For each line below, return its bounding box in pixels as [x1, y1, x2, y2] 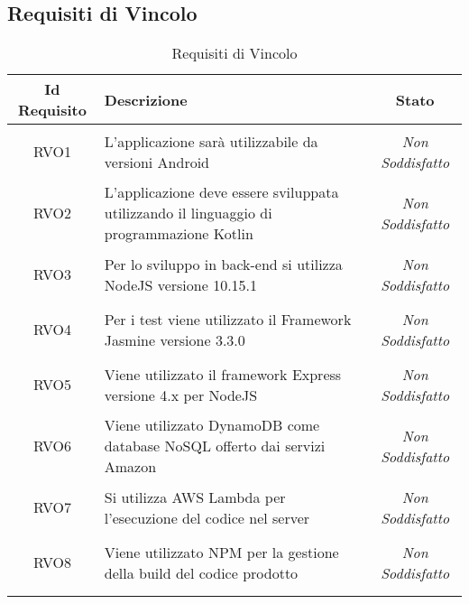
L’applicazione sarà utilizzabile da [104, 130, 318, 152]
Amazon [104, 456, 157, 478]
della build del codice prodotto [104, 562, 299, 583]
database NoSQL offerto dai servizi [104, 435, 326, 457]
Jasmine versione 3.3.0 [104, 329, 245, 350]
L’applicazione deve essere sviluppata [104, 181, 339, 203]
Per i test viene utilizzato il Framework [104, 308, 352, 330]
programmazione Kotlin [104, 223, 253, 245]
